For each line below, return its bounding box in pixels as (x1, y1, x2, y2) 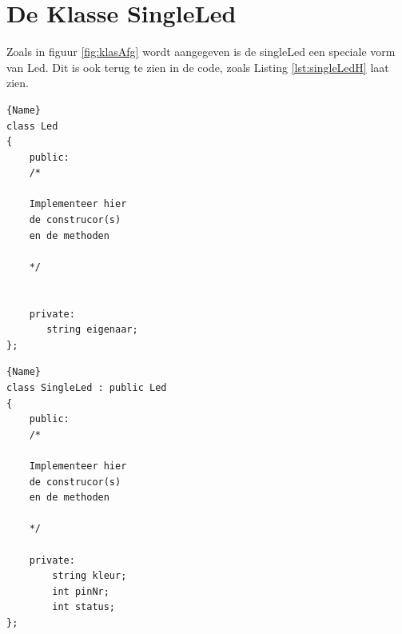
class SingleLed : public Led (6, 382, 167, 393)
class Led (6, 120, 58, 132)
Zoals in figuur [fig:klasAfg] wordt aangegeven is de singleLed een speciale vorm (6, 43, 396, 60)
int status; (52, 601, 116, 613)
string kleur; (52, 570, 127, 582)
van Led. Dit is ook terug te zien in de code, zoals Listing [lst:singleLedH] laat (6, 58, 389, 75)
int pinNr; (52, 585, 109, 597)
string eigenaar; (46, 324, 138, 336)
